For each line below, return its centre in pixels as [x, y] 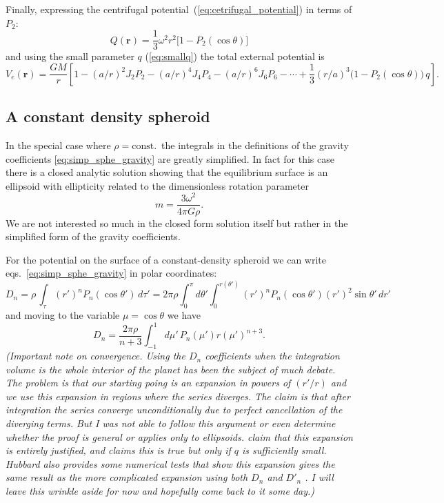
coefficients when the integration [272, 356]
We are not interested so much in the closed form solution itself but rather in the [177, 223]
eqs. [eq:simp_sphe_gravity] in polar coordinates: [111, 273]
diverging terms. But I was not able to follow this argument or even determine [171, 423]
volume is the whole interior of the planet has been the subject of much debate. [171, 369]
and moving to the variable [63, 315]
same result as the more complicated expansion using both [127, 477]
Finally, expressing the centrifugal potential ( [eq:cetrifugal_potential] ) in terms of [179, 9]
